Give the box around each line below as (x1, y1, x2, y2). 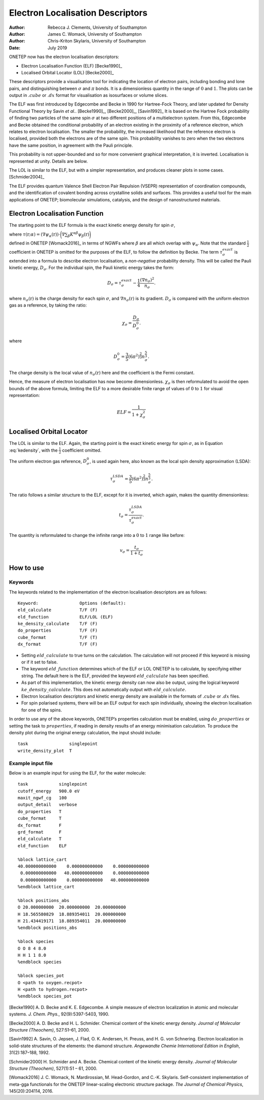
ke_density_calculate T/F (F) (18, 621, 98, 627)
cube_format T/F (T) (18, 635, 98, 640)
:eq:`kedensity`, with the (9, 447, 58, 453)
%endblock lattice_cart (18, 884, 75, 890)
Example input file (9, 760, 53, 767)
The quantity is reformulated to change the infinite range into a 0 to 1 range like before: (9, 532, 185, 538)
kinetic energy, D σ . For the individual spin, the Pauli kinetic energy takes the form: (9, 264, 175, 271)
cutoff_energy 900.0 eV (18, 788, 80, 794)
